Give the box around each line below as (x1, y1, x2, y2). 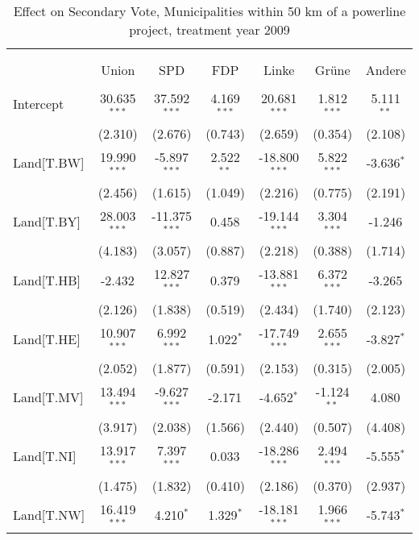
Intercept (13, 94, 64, 114)
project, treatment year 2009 (129, 20, 290, 39)
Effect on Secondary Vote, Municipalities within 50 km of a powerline (13, 2, 406, 20)
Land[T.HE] (13, 329, 81, 348)
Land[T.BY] (13, 211, 81, 231)
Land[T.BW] (13, 153, 85, 172)
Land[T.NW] (13, 505, 85, 524)
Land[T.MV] (13, 388, 84, 407)
